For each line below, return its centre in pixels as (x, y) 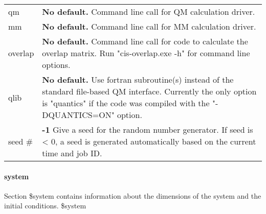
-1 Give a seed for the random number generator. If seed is (148, 129)
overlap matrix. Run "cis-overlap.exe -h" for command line (146, 53)
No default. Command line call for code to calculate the (145, 41)
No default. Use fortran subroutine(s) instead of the (138, 79)
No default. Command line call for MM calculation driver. (149, 26)
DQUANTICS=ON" (78, 115)
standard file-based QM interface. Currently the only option (149, 91)
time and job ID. (72, 153)
